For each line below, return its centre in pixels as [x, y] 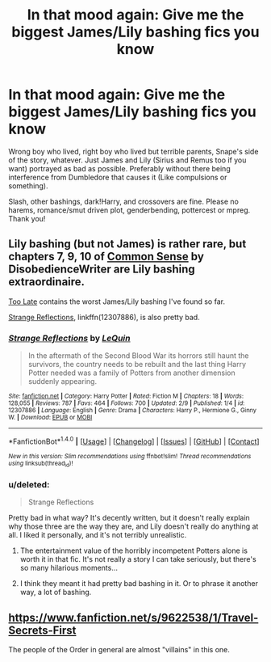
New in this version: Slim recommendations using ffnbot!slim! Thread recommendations [130, 456]
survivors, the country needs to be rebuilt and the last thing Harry [137, 365]
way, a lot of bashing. [56, 592]
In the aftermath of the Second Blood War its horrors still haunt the [138, 356]
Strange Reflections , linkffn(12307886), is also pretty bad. [104, 317]
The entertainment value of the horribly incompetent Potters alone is [134, 550]
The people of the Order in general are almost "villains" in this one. [119, 650]
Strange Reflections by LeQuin [69, 338]
